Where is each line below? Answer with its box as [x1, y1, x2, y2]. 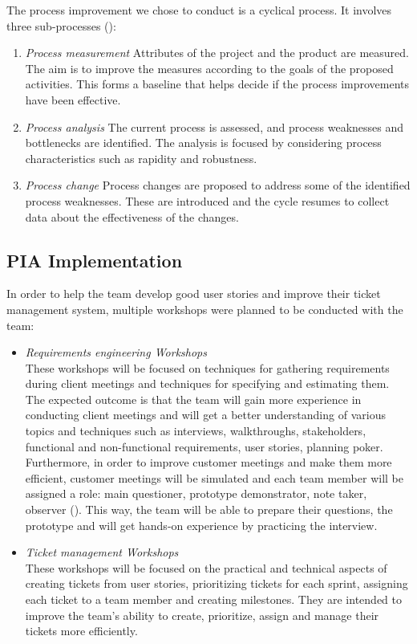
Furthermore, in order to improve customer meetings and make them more [25, 454, 392, 471]
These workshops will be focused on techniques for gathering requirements [25, 359, 390, 376]
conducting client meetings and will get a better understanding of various [25, 406, 386, 423]
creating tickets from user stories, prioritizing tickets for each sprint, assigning [25, 575, 408, 592]
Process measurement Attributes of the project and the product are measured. [25, 44, 409, 61]
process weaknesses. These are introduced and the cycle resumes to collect [25, 192, 390, 209]
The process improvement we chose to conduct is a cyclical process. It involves [6, 2, 392, 18]
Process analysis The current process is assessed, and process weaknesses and [25, 118, 404, 135]
